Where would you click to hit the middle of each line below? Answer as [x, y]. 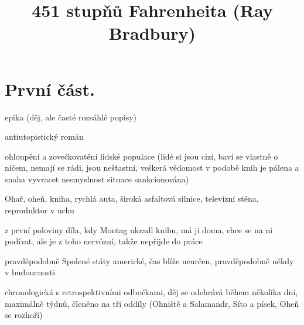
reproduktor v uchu [40, 210]
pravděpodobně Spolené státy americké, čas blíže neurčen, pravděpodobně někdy [149, 260]
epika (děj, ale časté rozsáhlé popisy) [71, 117]
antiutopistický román [44, 136]
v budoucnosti [30, 272]
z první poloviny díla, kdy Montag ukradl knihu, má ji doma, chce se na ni [139, 229]
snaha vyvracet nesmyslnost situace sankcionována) [97, 179]
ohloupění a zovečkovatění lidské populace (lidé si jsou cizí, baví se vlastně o [141, 156]
